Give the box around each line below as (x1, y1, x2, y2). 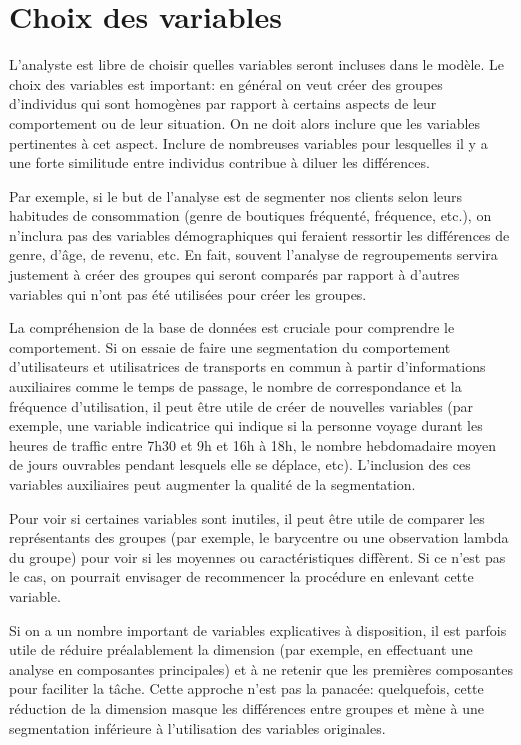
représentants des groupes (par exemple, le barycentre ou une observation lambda (9, 527, 509, 548)
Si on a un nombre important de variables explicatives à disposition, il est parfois (9, 619, 507, 640)
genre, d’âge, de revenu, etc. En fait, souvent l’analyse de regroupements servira (9, 244, 498, 265)
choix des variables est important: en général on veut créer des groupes (9, 73, 443, 94)
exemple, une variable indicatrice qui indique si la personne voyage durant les (9, 415, 483, 436)
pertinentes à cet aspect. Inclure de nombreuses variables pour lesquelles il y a (9, 132, 488, 153)
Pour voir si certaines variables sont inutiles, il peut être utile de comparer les (9, 507, 485, 528)
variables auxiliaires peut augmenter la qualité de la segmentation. (9, 474, 416, 494)
